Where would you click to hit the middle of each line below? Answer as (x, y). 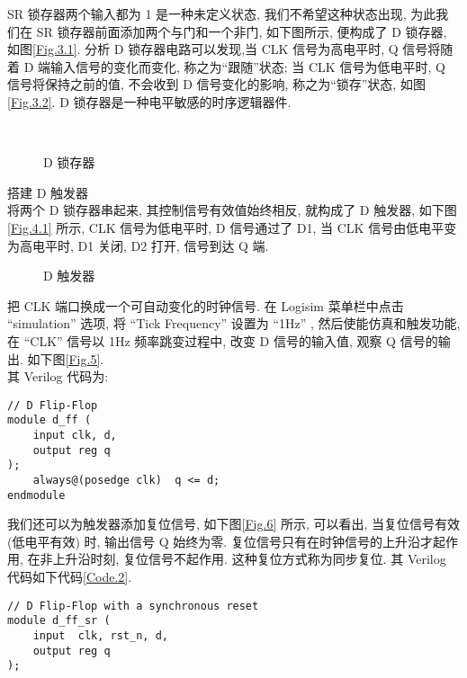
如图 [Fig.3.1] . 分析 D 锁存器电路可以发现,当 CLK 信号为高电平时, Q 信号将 (224, 49)
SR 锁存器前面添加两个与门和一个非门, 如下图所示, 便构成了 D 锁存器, (242, 31)
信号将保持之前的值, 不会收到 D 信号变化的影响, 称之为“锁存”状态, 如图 (216, 84)
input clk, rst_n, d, (100, 635)
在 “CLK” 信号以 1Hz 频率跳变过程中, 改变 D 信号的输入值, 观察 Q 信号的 (223, 340)
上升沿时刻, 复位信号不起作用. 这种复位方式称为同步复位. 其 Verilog (249, 559)
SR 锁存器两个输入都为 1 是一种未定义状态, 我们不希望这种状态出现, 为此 (222, 13)
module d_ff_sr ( (59, 621)
